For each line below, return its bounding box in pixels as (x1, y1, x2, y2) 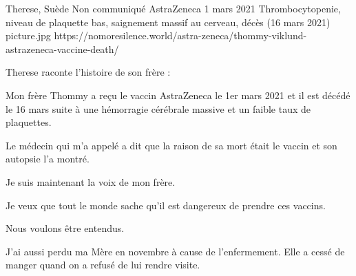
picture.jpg (6, 28, 51, 43)
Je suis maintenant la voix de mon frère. (6, 174, 176, 189)
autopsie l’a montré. (6, 151, 90, 166)
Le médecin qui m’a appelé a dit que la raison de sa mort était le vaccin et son (6, 138, 337, 152)
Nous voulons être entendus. (6, 221, 125, 235)
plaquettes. (6, 115, 52, 129)
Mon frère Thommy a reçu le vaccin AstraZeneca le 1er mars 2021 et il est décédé (6, 87, 350, 102)
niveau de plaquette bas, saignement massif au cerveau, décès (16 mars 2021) (6, 14, 331, 29)
